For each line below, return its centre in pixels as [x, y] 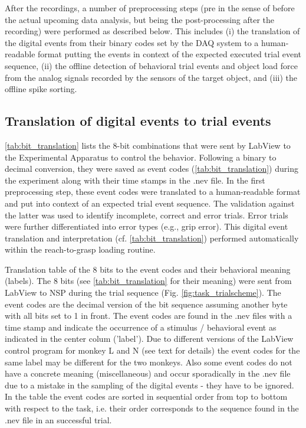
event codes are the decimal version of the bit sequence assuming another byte [146, 304]
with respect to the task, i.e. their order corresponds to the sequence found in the [152, 408]
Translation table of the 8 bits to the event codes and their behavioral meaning [148, 269]
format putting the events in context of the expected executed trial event [170, 54]
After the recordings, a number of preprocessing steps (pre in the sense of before [150, 8]
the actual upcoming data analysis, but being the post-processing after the [140, 19]
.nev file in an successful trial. [58, 419]
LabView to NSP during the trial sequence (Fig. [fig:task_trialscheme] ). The [143, 293]
